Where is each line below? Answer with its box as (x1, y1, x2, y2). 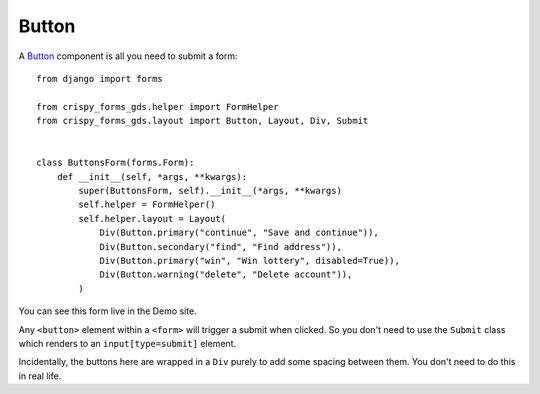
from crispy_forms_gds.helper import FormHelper (36, 101, 279, 112)
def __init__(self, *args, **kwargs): (56, 171, 248, 182)
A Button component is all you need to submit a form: (18, 50, 239, 62)
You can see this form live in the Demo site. (18, 305, 197, 317)
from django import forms (36, 73, 164, 84)
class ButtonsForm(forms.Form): (36, 157, 195, 169)
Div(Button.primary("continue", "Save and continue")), (99, 227, 379, 239)
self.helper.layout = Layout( (78, 213, 227, 224)
